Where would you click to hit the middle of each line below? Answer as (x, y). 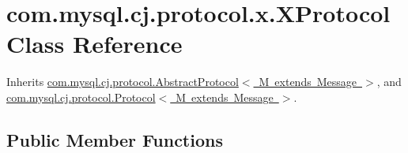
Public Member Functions (115, 139)
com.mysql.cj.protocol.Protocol (81, 97)
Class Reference (94, 44)
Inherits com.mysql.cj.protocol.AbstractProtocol (123, 82)
